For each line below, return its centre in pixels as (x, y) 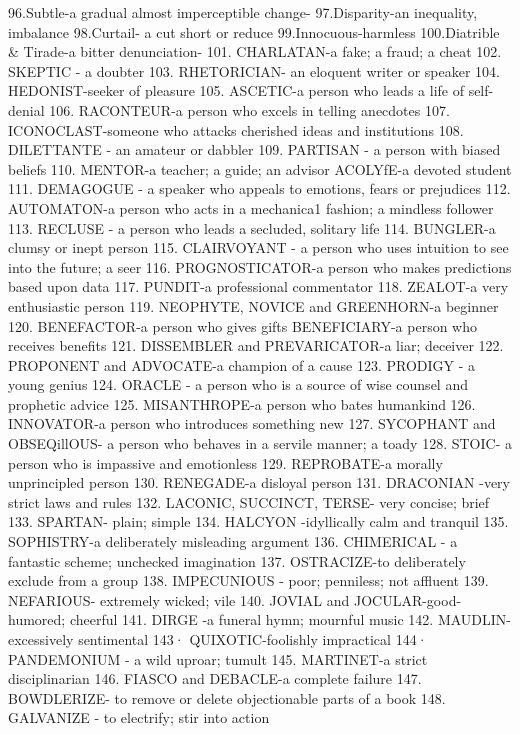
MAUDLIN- (474, 619)
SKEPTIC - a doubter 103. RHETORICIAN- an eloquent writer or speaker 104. (254, 70)
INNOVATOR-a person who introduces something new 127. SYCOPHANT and (252, 423)
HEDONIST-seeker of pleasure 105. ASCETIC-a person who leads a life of (236, 90)
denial (26, 109)
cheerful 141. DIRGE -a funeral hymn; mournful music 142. (251, 619)
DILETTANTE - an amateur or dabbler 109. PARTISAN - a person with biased (254, 149)
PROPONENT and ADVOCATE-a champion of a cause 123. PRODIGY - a (242, 364)
